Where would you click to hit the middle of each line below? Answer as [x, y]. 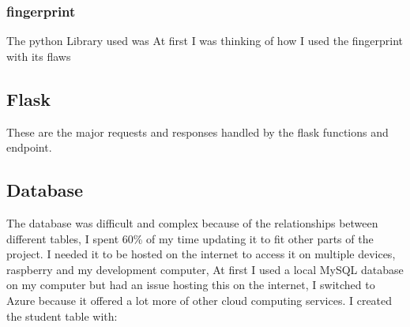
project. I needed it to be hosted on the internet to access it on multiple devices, [201, 254]
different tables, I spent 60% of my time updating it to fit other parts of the [190, 238]
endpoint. [29, 147]
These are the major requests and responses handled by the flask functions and [197, 132]
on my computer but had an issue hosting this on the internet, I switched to [191, 285]
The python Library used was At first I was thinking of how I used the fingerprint [205, 41]
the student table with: [62, 316]
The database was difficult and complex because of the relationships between [192, 223]
